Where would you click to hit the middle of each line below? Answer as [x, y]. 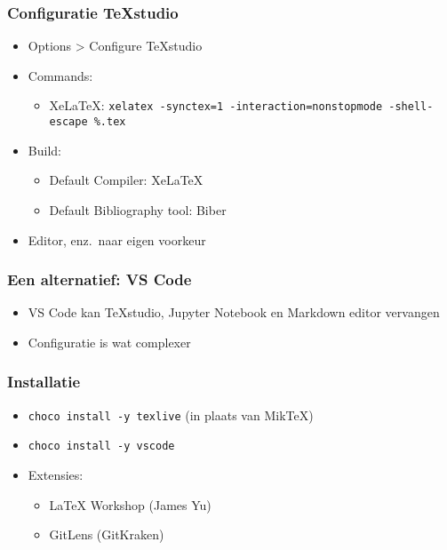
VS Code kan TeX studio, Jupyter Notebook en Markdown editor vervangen [234, 312]
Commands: [60, 75]
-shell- [411, 107]
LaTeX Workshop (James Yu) [130, 504]
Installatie [44, 382]
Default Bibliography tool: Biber [138, 209]
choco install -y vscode [101, 446]
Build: [44, 150]
